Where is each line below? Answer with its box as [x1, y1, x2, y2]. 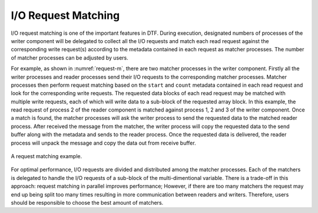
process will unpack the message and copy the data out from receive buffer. [11, 139, 197, 146]
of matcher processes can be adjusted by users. [11, 54, 129, 61]
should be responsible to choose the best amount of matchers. [11, 199, 164, 206]
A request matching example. [11, 153, 82, 160]
